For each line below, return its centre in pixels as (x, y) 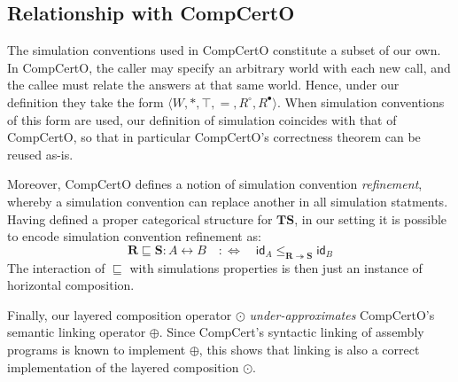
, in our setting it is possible (371, 218)
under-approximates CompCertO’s (342, 314)
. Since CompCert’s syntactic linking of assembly (291, 332)
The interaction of (56, 267)
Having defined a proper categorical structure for (140, 218)
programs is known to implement (97, 349)
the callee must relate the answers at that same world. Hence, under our (203, 85)
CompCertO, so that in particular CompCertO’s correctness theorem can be (214, 137)
